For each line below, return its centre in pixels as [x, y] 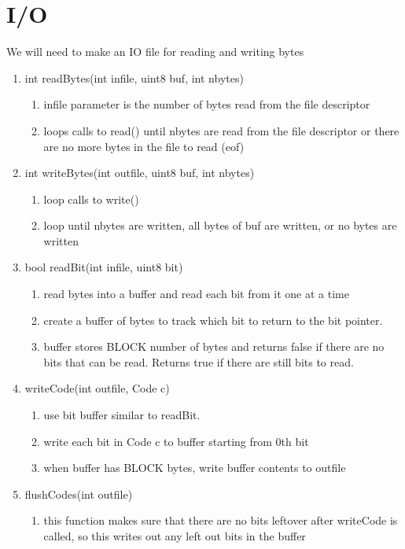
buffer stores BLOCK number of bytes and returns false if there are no [214, 346]
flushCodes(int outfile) [79, 494]
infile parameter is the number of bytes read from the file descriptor [207, 104]
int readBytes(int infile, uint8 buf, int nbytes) [134, 77]
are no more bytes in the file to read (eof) [144, 146]
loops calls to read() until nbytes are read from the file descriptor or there [221, 130]
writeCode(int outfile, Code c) [97, 388]
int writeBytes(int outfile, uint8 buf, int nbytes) [140, 173]
